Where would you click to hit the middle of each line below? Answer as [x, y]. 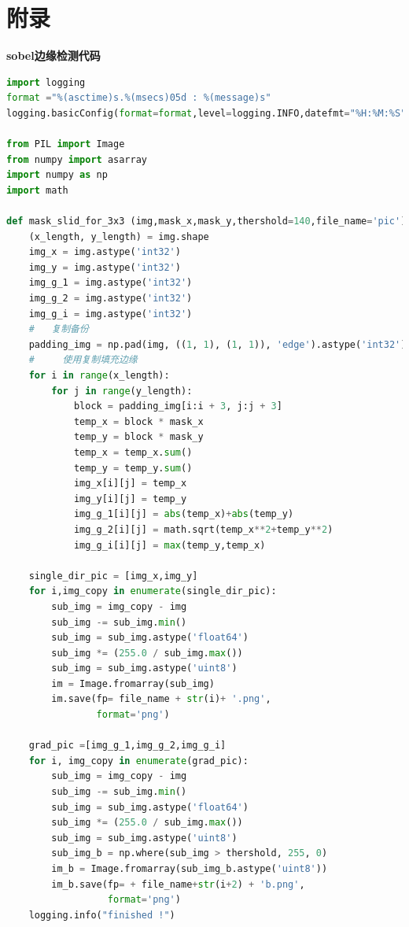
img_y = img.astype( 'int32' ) [105, 267]
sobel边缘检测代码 [53, 55]
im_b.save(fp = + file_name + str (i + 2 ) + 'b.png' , [178, 884]
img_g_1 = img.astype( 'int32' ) [111, 283]
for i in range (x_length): [99, 375]
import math [37, 190]
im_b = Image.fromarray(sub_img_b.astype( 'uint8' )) [190, 869]
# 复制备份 [59, 329]
